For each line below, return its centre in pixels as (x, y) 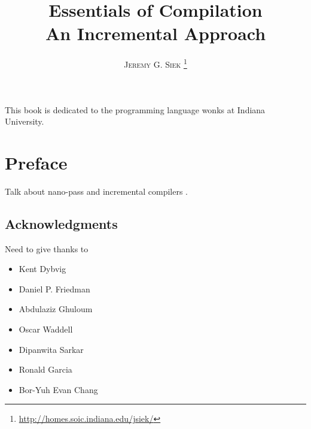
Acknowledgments (61, 223)
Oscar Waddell (46, 329)
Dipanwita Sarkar (51, 349)
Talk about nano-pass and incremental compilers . (97, 191)
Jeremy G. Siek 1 (155, 63)
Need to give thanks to (47, 248)
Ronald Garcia (45, 369)
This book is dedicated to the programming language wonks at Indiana (135, 109)
